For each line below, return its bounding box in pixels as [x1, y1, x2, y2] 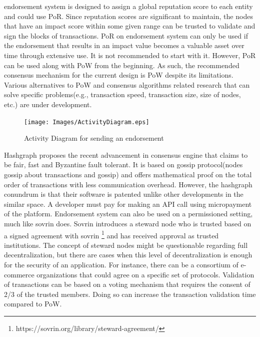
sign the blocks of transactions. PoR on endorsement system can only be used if [4, 30, 248, 41]
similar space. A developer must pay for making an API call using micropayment [4, 198, 252, 209]
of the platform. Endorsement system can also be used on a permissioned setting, [4, 208, 253, 219]
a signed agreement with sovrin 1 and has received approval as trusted [4, 228, 219, 240]
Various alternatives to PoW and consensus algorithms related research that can [4, 79, 250, 90]
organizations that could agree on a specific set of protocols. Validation [36, 269, 254, 279]
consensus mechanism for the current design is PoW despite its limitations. [4, 70, 233, 80]
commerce [4, 269, 34, 279]
